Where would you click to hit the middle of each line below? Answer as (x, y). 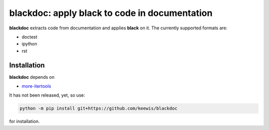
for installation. (24, 122)
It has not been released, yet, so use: (47, 95)
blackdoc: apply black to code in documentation (111, 13)
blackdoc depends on (32, 77)
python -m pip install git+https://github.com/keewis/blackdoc (99, 109)
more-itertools (36, 86)
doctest (29, 37)
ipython (29, 44)
